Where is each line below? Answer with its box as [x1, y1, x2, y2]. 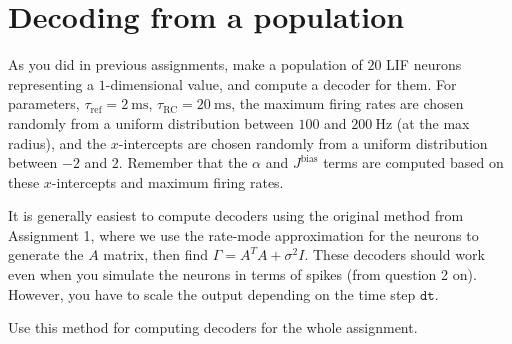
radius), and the [8, 132, 107, 153]
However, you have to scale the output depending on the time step [8, 283, 416, 304]
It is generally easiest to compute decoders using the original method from [8, 205, 464, 226]
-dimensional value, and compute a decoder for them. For [105, 73, 457, 94]
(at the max [396, 112, 470, 133]
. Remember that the [118, 152, 248, 173]
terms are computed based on [323, 152, 504, 173]
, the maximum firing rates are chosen [231, 93, 464, 114]
